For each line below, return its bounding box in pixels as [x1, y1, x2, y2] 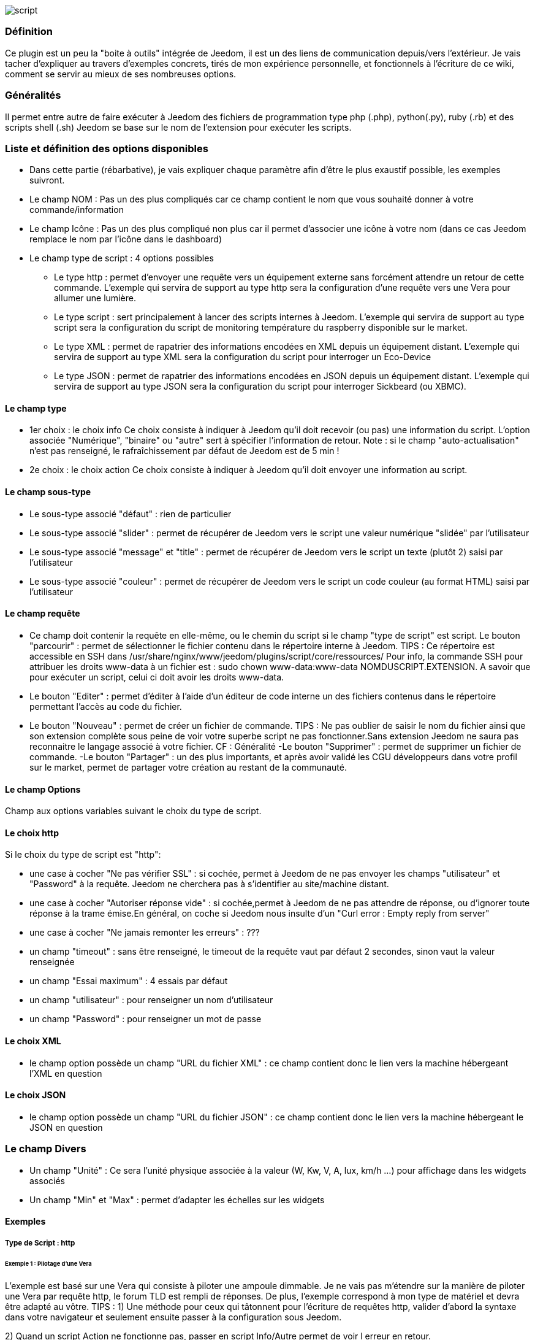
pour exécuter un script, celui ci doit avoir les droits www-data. [29, 671, 284, 682]
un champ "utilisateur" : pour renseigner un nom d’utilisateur [29, 995, 273, 1006]
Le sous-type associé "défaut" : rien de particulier [29, 508, 232, 519]
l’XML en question [29, 1068, 102, 1079]
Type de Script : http [5, 1238, 75, 1247]
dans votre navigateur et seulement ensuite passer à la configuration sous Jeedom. [5, 1312, 342, 1323]
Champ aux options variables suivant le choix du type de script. [5, 806, 262, 817]
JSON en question [29, 1122, 103, 1133]
